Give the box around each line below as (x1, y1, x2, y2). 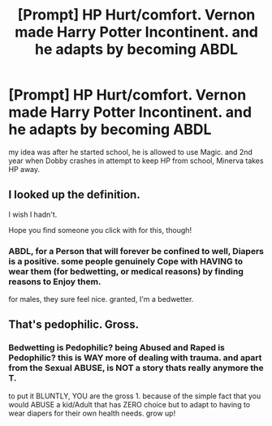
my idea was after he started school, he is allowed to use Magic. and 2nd (8, 147, 253, 157)
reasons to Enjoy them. (8, 276, 101, 287)
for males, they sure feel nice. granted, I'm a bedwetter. (8, 295, 194, 304)
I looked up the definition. (8, 188, 140, 202)
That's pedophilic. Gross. (8, 318, 140, 332)
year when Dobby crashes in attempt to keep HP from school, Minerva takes (8, 156, 264, 166)
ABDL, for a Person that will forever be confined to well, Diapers (8, 245, 264, 256)
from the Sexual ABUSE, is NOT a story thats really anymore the (8, 363, 264, 374)
